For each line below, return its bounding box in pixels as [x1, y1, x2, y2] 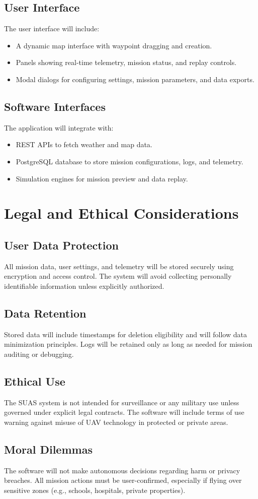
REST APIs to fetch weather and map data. [16, 139, 152, 150]
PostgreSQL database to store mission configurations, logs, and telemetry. [16, 156, 243, 166]
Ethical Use [4, 373, 65, 389]
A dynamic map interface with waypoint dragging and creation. [16, 40, 212, 50]
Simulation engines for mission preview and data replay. [16, 173, 188, 183]
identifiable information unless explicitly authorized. [4, 280, 164, 291]
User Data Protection [4, 237, 119, 253]
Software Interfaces [4, 98, 106, 114]
